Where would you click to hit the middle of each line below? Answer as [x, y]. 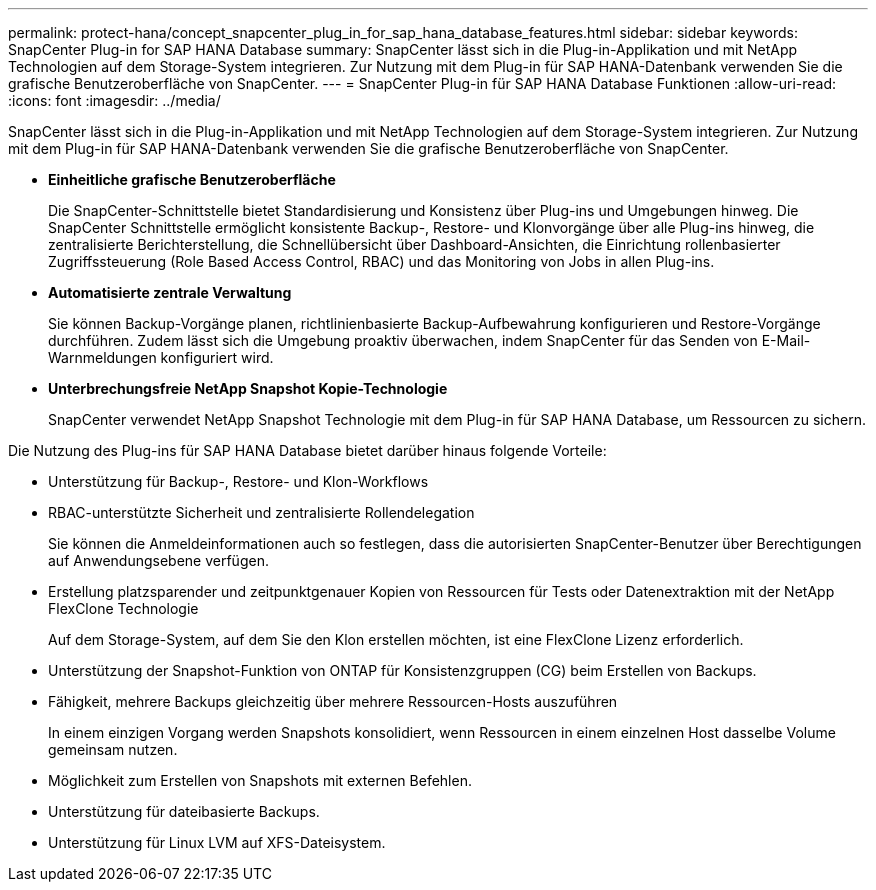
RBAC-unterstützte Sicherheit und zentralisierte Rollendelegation [261, 512]
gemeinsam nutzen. [113, 749]
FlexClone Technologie [123, 608]
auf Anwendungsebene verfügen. [158, 560]
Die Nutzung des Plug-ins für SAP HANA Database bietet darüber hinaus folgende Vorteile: [307, 450]
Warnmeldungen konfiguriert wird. [161, 357]
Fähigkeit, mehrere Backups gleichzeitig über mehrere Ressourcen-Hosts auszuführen [333, 701]
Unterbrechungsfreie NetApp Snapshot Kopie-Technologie [248, 388]
